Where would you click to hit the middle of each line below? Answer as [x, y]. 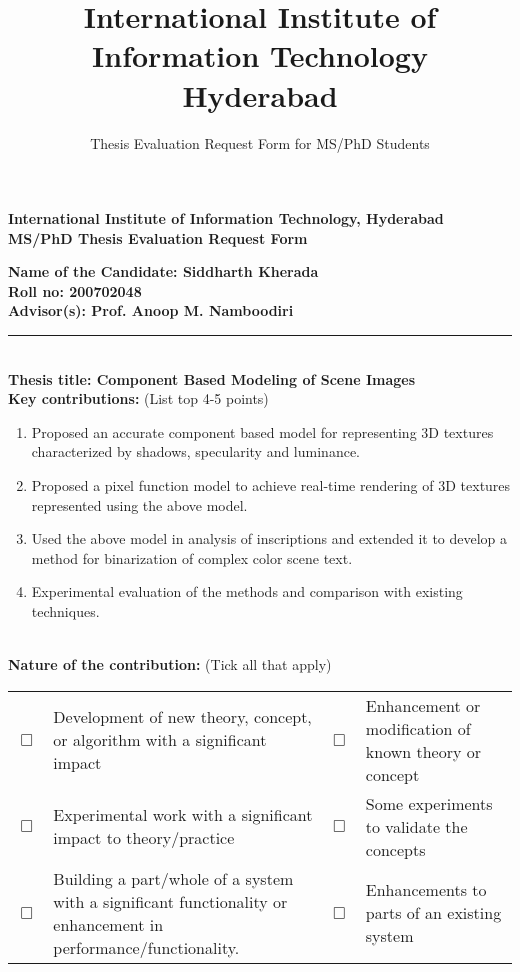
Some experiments [429, 803]
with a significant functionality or [170, 901]
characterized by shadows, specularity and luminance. [195, 451]
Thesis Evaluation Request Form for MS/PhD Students [260, 142]
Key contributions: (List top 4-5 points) [138, 398]
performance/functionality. [146, 947]
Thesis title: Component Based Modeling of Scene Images [212, 378]
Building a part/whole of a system [173, 878]
